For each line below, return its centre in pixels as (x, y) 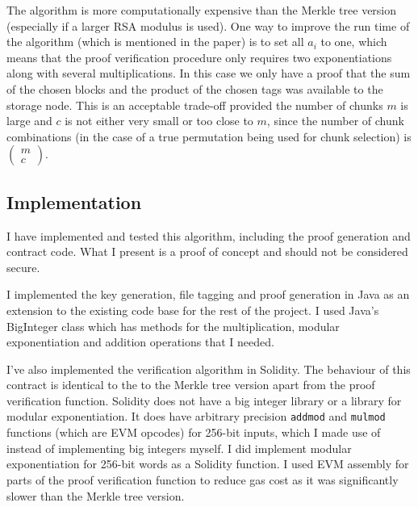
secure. (23, 267)
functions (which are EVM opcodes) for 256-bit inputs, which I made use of (194, 432)
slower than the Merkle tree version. (96, 495)
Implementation (74, 201)
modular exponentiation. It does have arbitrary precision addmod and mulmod (196, 416)
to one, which (354, 42)
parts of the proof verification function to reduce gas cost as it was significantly (203, 479)
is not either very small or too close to (159, 121)
